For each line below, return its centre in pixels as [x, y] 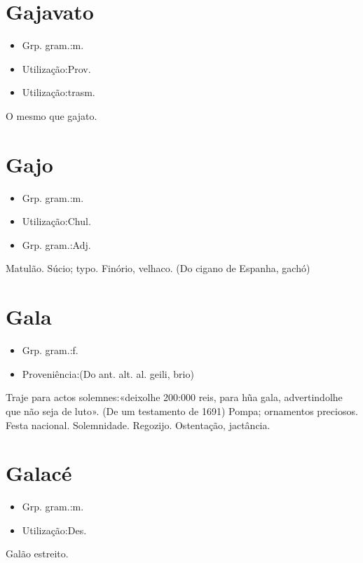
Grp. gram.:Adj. [56, 244]
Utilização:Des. [54, 530]
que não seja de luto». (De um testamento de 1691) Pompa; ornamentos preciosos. [182, 411]
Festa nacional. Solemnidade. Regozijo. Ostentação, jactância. [138, 425]
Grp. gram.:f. [50, 350]
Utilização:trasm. [59, 92]
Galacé [39, 473]
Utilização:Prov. [56, 68]
